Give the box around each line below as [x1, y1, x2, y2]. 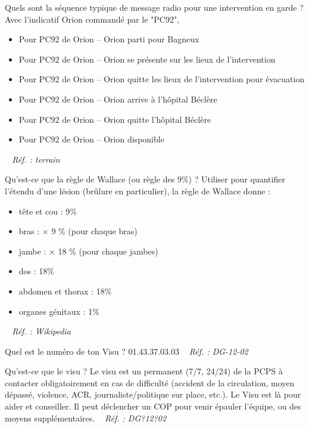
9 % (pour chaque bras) [51, 225, 138, 237]
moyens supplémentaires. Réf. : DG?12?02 [5, 411, 167, 424]
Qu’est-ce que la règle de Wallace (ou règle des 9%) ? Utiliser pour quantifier [5, 173, 285, 185]
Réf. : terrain [12, 153, 60, 165]
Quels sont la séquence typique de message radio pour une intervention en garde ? [5, 1, 304, 13]
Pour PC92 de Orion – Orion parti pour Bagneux [18, 33, 199, 45]
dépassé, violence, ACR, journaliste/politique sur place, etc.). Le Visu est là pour [5, 388, 301, 401]
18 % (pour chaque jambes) [58, 244, 158, 257]
